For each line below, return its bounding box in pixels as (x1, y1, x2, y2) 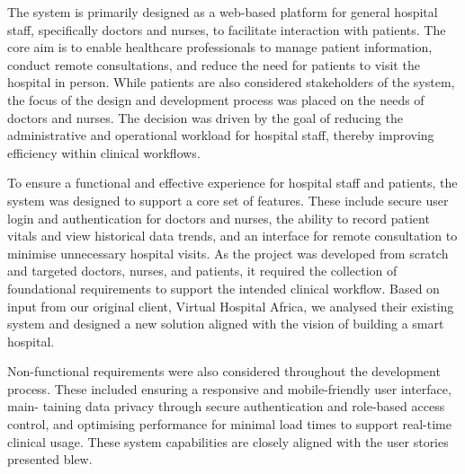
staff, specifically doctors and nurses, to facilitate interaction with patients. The (7, 20, 446, 39)
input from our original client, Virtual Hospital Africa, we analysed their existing (7, 296, 454, 315)
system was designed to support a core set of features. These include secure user (7, 190, 449, 209)
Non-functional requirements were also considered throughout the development (7, 362, 441, 381)
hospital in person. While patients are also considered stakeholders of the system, (7, 73, 455, 92)
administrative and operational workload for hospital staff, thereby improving (7, 126, 434, 145)
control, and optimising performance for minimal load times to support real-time (7, 415, 452, 434)
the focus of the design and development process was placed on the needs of (7, 90, 425, 109)
